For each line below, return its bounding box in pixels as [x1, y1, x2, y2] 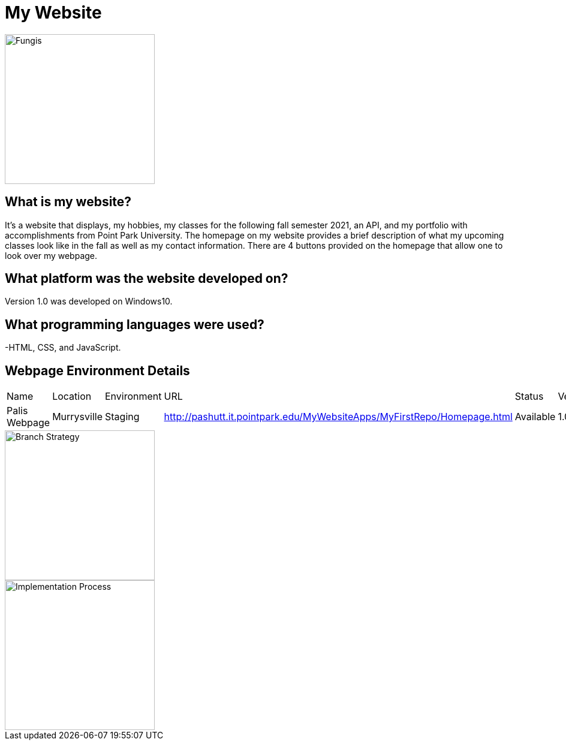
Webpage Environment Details [5, 363, 190, 378]
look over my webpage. [5, 250, 98, 261]
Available [514, 411, 556, 423]
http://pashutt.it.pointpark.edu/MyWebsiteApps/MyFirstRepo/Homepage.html [164, 411, 513, 423]
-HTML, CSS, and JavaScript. [5, 342, 121, 353]
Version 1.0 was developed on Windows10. [5, 296, 173, 307]
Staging [105, 411, 140, 423]
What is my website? [5, 194, 132, 210]
